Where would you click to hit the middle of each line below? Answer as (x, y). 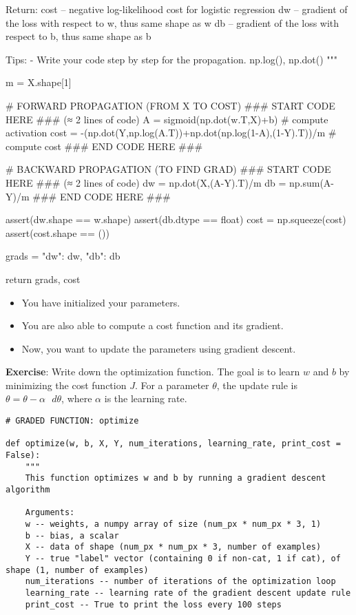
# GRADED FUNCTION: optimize (72, 421)
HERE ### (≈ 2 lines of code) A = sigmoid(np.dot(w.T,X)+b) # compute (167, 119)
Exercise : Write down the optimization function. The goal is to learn (153, 372)
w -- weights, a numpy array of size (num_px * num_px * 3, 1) (173, 524)
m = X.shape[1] (39, 82)
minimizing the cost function (66, 385)
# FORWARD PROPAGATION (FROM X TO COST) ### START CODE (170, 105)
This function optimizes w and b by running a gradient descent (176, 478)
